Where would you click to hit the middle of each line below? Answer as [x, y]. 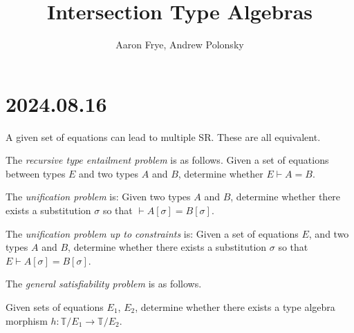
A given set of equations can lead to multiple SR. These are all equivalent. [163, 136]
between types [36, 173]
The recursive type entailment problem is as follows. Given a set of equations [167, 160]
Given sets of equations [55, 307]
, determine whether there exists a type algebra [235, 307]
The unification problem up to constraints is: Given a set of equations [152, 233]
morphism [27, 320]
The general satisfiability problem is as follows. [104, 284]
